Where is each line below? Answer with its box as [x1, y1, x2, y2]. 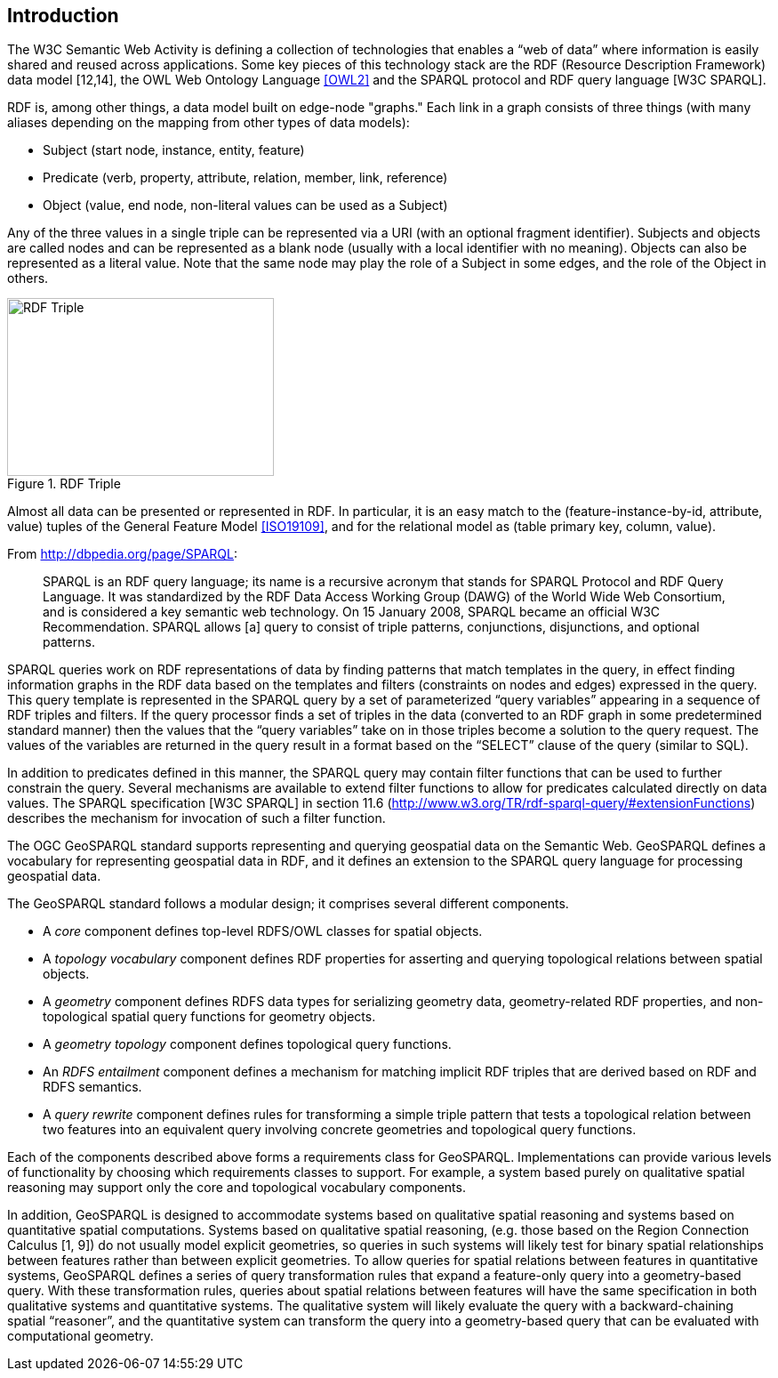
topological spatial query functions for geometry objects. [43, 1009, 376, 1025]
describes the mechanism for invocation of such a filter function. [7, 810, 386, 826]
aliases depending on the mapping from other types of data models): [7, 115, 410, 131]
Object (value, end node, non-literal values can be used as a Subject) [43, 197, 448, 214]
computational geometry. [7, 1328, 154, 1344]
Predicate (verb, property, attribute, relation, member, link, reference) [43, 170, 448, 186]
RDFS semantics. [43, 1079, 142, 1095]
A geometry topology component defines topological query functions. [43, 1036, 452, 1052]
